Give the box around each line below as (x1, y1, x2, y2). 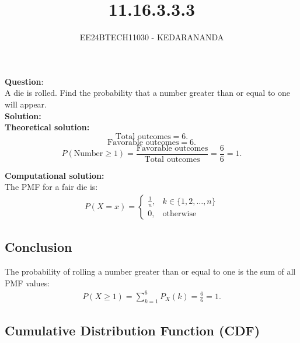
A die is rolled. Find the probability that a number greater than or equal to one (5, 86, 290, 99)
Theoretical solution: (5, 121, 90, 133)
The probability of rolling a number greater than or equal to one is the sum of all (5, 265, 296, 278)
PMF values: (5, 276, 50, 289)
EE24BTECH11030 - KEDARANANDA (79, 31, 224, 43)
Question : (5, 75, 44, 87)
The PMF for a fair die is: (5, 181, 98, 193)
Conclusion (5, 238, 72, 256)
